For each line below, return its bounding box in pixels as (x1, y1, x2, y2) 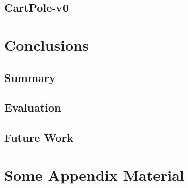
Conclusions (4, 34, 89, 55)
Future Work (4, 129, 74, 145)
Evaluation (4, 99, 61, 115)
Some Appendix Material (4, 164, 184, 185)
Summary (4, 69, 56, 85)
